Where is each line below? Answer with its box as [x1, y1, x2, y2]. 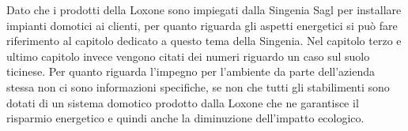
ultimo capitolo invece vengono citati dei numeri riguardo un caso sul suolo [6, 47, 370, 64]
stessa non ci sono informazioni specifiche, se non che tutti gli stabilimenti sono [6, 78, 390, 95]
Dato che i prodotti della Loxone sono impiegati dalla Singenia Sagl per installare [6, 2, 402, 17]
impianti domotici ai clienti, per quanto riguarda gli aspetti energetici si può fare [6, 17, 398, 33]
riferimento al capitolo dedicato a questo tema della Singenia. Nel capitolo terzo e [6, 32, 402, 49]
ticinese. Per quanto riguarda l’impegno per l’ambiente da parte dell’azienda [6, 63, 376, 80]
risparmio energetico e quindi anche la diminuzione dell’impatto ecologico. [6, 110, 365, 126]
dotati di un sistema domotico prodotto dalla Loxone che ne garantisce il [6, 94, 359, 110]
